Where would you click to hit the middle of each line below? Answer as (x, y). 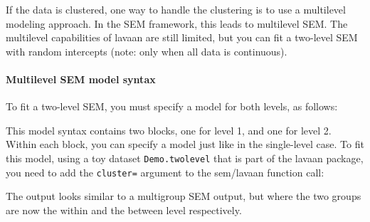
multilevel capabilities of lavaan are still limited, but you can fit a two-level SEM (182, 37)
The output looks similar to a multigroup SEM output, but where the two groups (184, 196)
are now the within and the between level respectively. (124, 210)
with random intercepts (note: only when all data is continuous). (147, 51)
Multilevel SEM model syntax (81, 79)
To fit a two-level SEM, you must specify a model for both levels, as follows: (172, 106)
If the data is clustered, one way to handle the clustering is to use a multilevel (176, 9)
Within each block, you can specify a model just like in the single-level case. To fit (185, 144)
